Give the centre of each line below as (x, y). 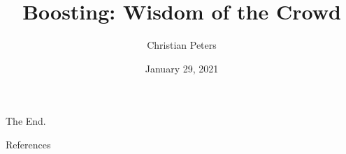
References (28, 144)
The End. (26, 121)
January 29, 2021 (182, 68)
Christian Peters (182, 45)
